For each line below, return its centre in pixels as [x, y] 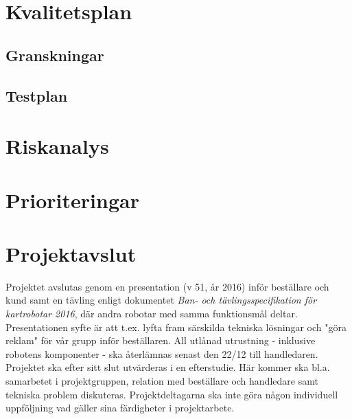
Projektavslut [71, 253]
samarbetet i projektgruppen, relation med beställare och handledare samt [162, 380]
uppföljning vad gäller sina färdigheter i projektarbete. [120, 408]
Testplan [37, 95]
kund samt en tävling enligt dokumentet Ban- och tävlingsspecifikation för [161, 300]
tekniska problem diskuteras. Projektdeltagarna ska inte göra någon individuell [172, 394]
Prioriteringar [72, 200]
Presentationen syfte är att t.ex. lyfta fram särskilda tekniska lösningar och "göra [176, 327]
